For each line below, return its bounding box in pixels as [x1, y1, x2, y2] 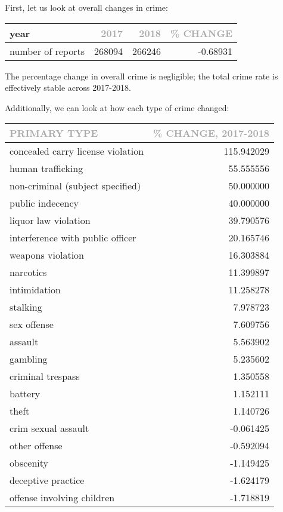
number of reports [10, 44, 85, 58]
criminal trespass [10, 369, 80, 384]
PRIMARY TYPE [10, 126, 98, 140]
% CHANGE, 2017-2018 [153, 126, 270, 140]
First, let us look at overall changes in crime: [5, 1, 168, 13]
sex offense [10, 317, 54, 332]
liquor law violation [10, 213, 91, 228]
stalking [10, 300, 42, 314]
